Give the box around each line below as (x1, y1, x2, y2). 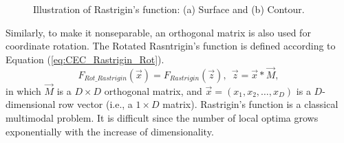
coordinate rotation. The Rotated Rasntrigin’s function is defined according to (6, 38, 336, 53)
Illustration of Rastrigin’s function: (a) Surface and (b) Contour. (33, 2, 305, 16)
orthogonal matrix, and (104, 83, 202, 98)
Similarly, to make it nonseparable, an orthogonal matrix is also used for (6, 25, 311, 39)
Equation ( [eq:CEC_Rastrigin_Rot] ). (6, 52, 164, 66)
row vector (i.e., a (58, 97, 133, 111)
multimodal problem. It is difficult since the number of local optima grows (6, 111, 319, 124)
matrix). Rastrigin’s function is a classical (162, 97, 338, 111)
